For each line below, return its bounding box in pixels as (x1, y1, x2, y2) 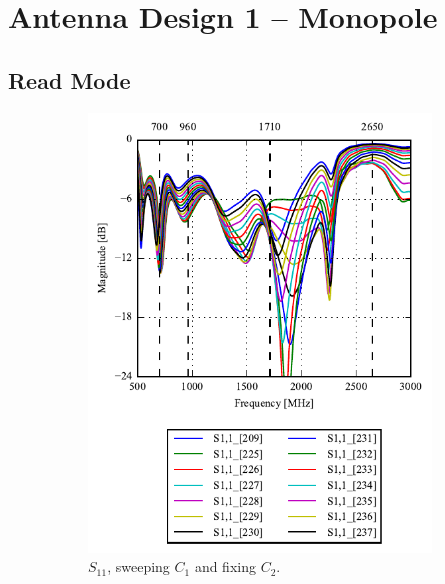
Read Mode (8, 64, 131, 95)
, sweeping (107, 556, 170, 577)
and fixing (194, 556, 256, 577)
